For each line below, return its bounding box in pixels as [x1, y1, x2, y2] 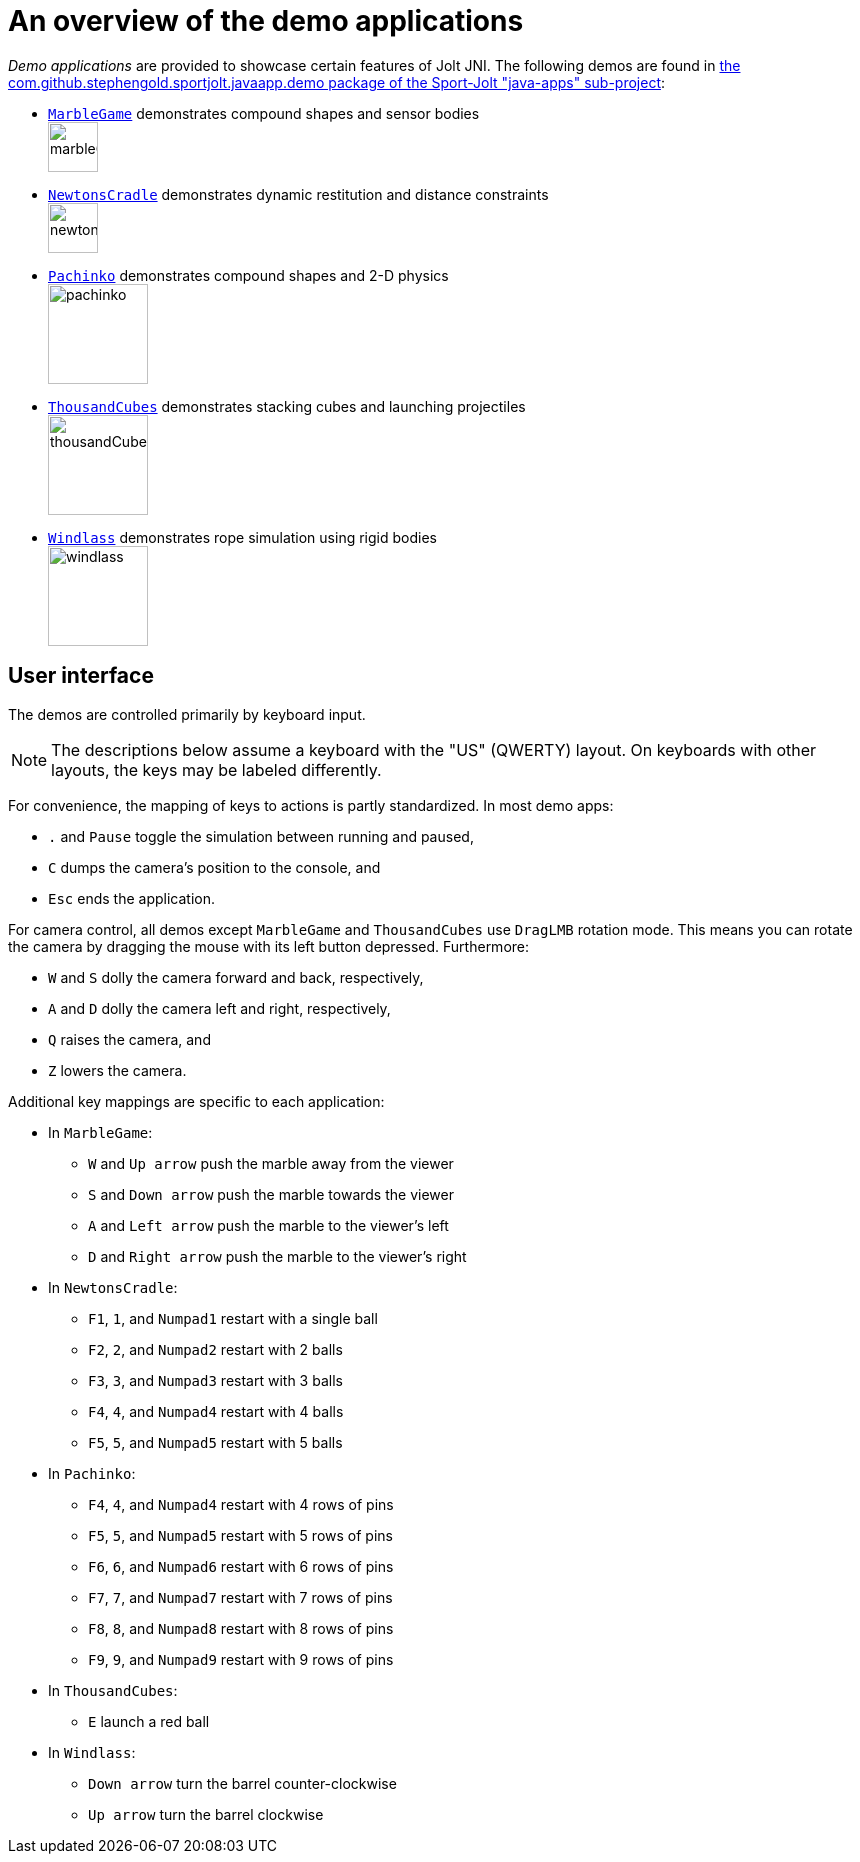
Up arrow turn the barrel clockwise [88, 1805, 324, 1823]
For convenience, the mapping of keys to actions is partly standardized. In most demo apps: [8, 796, 614, 814]
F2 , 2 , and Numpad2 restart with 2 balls [88, 1340, 343, 1358]
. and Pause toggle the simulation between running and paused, [48, 827, 474, 845]
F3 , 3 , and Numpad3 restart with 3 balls [88, 1371, 343, 1389]
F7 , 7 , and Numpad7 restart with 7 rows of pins [88, 1588, 393, 1606]
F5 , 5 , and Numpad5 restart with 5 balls [88, 1433, 343, 1451]
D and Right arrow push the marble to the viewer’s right [88, 1247, 467, 1265]
